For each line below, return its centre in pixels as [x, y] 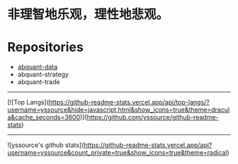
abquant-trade [39, 82]
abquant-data [38, 67]
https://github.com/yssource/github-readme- [153, 117]
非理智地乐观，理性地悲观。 [88, 14]
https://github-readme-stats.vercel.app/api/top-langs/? [129, 102]
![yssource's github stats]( [46, 145]
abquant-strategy [43, 74]
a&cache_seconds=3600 [44, 117]
